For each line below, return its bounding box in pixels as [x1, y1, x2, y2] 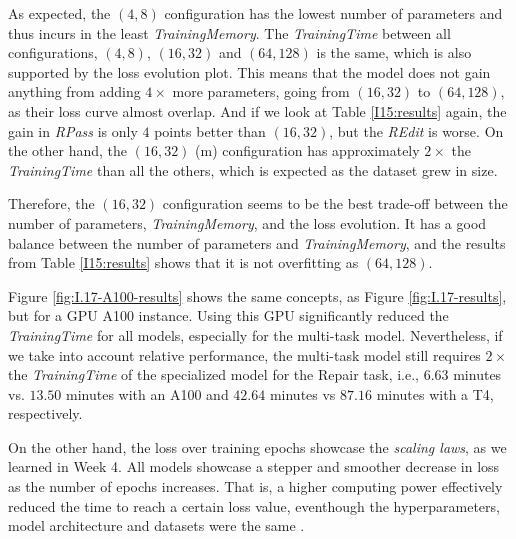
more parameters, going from [172, 81, 350, 102]
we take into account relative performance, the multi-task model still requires [8, 344, 481, 365]
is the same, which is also [316, 42, 472, 63]
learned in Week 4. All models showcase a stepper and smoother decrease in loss [8, 456, 500, 477]
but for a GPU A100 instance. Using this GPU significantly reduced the [8, 305, 449, 326]
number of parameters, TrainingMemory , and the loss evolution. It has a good [8, 212, 487, 233]
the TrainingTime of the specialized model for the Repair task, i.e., [8, 364, 419, 385]
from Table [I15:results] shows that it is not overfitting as [8, 252, 359, 273]
